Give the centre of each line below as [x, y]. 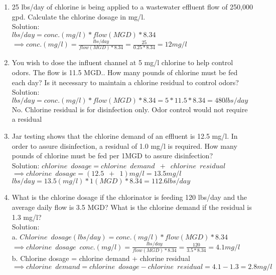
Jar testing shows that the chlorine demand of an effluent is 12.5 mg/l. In [125, 136]
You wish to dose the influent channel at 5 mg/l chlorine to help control [122, 62]
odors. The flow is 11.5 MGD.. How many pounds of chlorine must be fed [125, 72]
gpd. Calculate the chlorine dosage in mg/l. [79, 16]
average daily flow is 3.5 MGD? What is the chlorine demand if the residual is [132, 207]
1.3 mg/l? [27, 217]
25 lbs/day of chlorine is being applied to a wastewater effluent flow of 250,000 [132, 7]
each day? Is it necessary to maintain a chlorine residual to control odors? [125, 82]
